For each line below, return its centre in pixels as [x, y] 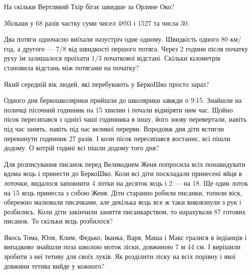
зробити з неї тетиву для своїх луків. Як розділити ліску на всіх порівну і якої [120, 256]
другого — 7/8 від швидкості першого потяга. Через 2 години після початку [135, 48]
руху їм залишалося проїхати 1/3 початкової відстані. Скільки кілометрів [112, 58]
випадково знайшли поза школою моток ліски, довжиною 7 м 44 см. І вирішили [122, 247]
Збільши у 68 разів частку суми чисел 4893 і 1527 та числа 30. [97, 23]
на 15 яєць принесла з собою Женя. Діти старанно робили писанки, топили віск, [123, 192]
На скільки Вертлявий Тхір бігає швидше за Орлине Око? [89, 6]
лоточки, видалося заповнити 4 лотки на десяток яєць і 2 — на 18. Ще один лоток [126, 183]
